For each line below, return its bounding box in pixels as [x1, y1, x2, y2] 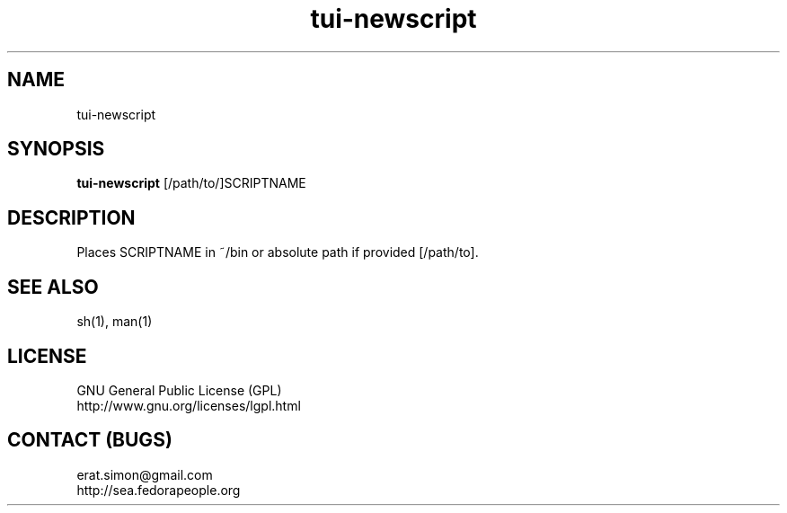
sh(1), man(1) [76, 314, 153, 330]
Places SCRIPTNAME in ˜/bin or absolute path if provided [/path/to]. [76, 244, 479, 261]
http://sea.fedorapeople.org [76, 482, 241, 498]
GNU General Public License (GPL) [76, 382, 282, 398]
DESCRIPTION [7, 206, 136, 229]
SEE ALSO [7, 275, 99, 298]
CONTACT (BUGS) [7, 429, 172, 452]
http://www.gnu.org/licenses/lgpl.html [76, 397, 301, 413]
